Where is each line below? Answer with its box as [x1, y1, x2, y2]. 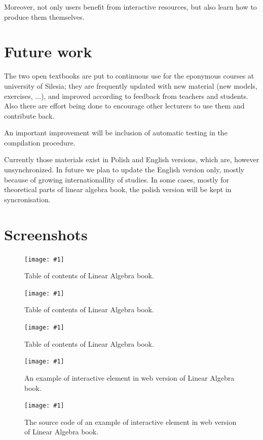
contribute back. [4, 110, 55, 121]
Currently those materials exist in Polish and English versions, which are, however [4, 154, 259, 165]
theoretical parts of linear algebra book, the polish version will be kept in [4, 184, 232, 195]
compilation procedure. [4, 137, 76, 148]
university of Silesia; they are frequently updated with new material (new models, [4, 80, 257, 91]
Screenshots [4, 224, 88, 244]
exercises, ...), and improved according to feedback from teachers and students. [4, 90, 249, 101]
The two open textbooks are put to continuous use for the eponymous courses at [4, 70, 254, 81]
